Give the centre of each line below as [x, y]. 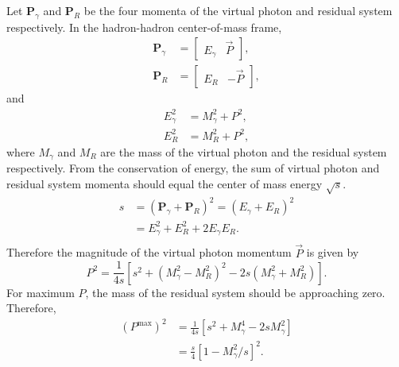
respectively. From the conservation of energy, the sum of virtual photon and [193, 168]
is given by [333, 252]
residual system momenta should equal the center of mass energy [165, 184]
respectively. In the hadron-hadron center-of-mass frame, [144, 27]
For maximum [41, 292]
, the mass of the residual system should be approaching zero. [235, 292]
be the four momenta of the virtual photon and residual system [238, 10]
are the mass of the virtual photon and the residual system [244, 152]
